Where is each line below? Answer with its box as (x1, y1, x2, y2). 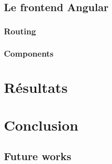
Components (4, 47, 54, 59)
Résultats (4, 77, 68, 97)
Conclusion (4, 115, 79, 135)
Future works (4, 148, 71, 163)
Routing (4, 25, 36, 37)
